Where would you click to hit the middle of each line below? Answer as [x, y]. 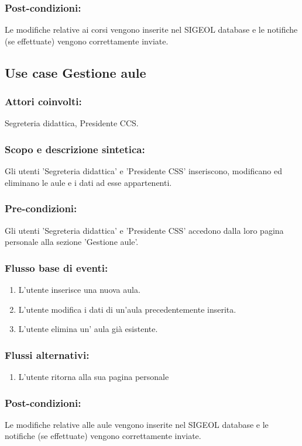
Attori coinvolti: [43, 101]
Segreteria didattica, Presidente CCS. [72, 123]
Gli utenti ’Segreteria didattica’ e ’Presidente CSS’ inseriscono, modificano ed [143, 171]
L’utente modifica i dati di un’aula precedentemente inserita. [127, 309]
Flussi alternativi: [47, 355]
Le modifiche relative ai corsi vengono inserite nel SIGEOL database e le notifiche [151, 30]
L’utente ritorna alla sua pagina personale [94, 377]
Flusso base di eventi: [56, 267]
